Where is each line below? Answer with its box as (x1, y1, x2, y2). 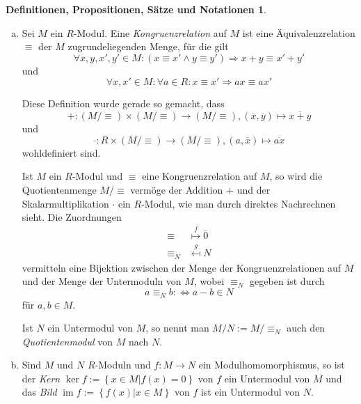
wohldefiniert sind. (22, 145, 101, 160)
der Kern (22, 371, 61, 385)
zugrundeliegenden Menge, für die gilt (67, 39, 229, 54)
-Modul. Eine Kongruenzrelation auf (73, 25, 227, 40)
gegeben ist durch (250, 274, 325, 288)
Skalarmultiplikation (22, 196, 109, 210)
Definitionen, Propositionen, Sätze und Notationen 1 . (6, 2, 267, 16)
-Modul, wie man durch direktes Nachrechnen (141, 196, 336, 210)
